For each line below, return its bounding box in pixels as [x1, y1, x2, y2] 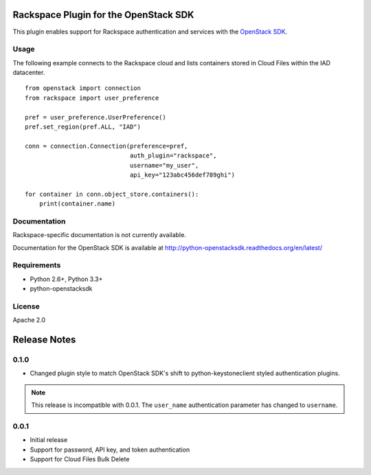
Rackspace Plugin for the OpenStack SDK [12, 9, 194, 21]
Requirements [12, 261, 61, 270]
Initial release [30, 436, 68, 444]
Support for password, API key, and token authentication [30, 445, 190, 454]
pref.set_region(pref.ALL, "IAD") [25, 123, 141, 131]
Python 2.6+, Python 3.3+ [30, 275, 103, 283]
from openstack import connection [25, 85, 141, 92]
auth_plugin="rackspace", [129, 152, 217, 159]
